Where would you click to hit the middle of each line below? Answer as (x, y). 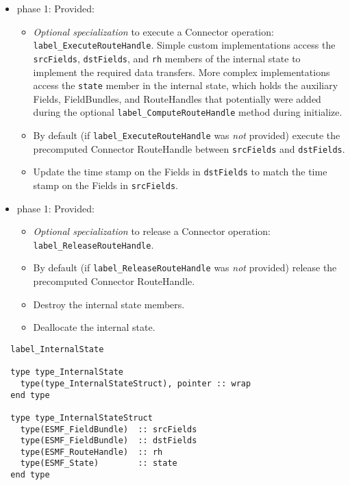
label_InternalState (57, 349)
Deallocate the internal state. (94, 327)
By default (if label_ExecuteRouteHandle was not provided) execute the (187, 135)
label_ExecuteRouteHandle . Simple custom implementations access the (184, 45)
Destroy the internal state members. (109, 304)
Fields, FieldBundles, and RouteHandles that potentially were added (177, 98)
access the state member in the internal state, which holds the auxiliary (186, 85)
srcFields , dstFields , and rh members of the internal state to (167, 58)
